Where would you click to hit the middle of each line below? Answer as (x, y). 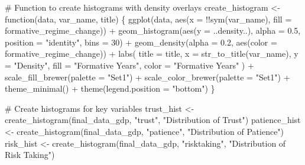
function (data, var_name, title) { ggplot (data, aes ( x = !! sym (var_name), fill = (148, 19)
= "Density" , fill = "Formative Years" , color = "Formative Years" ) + (129, 65)
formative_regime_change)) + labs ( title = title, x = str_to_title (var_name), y (152, 54)
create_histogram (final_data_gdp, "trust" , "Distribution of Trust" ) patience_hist (153, 120)
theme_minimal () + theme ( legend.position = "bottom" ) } (110, 88)
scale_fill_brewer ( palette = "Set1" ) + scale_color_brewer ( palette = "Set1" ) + (147, 77)
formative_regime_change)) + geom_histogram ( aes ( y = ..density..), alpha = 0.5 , (153, 30)
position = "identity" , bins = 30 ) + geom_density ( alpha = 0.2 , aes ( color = (141, 42)
